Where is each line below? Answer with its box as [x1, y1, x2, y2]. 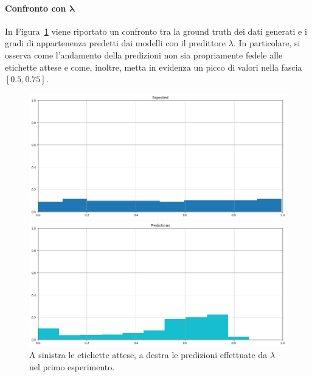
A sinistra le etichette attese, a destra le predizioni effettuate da [29, 348, 268, 361]
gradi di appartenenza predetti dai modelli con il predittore [5, 37, 226, 49]
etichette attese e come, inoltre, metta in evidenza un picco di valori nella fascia [5, 60, 302, 73]
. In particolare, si [233, 37, 300, 49]
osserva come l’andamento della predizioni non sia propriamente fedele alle [5, 48, 283, 61]
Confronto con [5, 1, 66, 14]
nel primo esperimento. [29, 361, 115, 373]
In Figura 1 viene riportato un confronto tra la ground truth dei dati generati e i [5, 24, 307, 37]
